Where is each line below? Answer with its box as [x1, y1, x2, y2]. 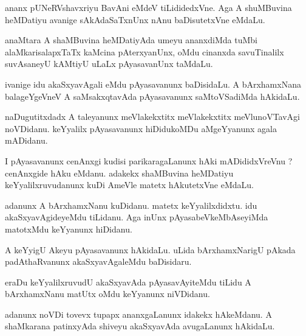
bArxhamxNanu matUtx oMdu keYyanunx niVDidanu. [5, 287, 210, 300]
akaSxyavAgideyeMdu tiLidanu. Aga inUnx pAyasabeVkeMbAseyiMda [5, 211, 268, 223]
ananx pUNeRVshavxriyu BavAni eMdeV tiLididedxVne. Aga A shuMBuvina [5, 1, 292, 13]
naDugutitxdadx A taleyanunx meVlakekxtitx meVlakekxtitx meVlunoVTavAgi [5, 110, 300, 123]
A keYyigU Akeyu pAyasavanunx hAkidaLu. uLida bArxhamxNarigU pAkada [5, 243, 296, 256]
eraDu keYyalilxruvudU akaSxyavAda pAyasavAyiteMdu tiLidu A [5, 275, 251, 288]
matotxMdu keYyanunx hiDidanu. [5, 222, 132, 235]
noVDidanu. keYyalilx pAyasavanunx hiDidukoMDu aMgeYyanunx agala [5, 122, 277, 135]
